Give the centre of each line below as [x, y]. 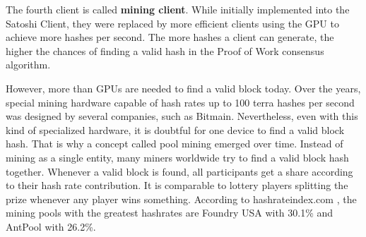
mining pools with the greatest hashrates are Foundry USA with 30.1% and [170, 213]
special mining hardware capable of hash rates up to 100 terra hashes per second [180, 102]
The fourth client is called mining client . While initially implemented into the [178, 9]
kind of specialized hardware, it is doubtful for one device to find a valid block [175, 129]
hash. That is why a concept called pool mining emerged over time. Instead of [175, 144]
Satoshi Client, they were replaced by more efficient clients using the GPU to [172, 23]
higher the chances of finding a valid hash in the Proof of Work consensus [165, 50]
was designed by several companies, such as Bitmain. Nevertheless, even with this [182, 116]
